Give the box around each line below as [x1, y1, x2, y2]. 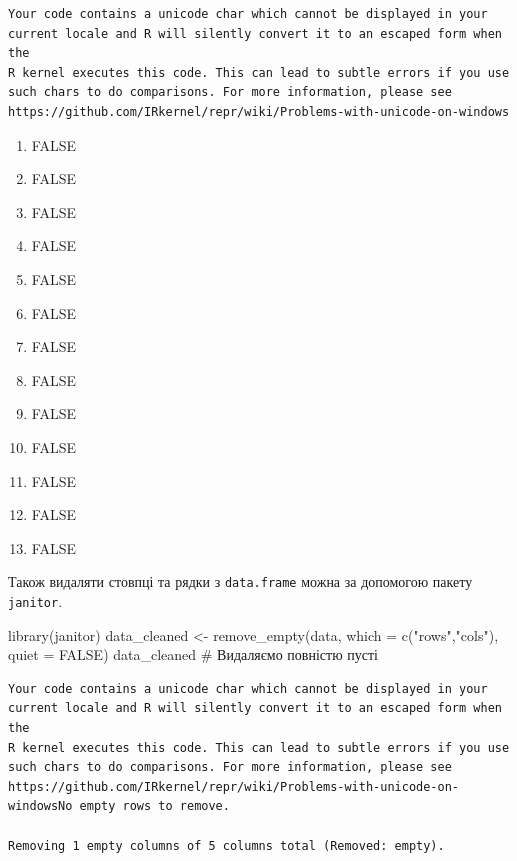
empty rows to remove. [79, 799, 230, 814]
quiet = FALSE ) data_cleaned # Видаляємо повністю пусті [8, 644, 378, 665]
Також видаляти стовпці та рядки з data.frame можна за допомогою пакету [8, 571, 473, 592]
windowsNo [8, 799, 73, 814]
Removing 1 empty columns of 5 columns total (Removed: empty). [8, 838, 445, 853]
